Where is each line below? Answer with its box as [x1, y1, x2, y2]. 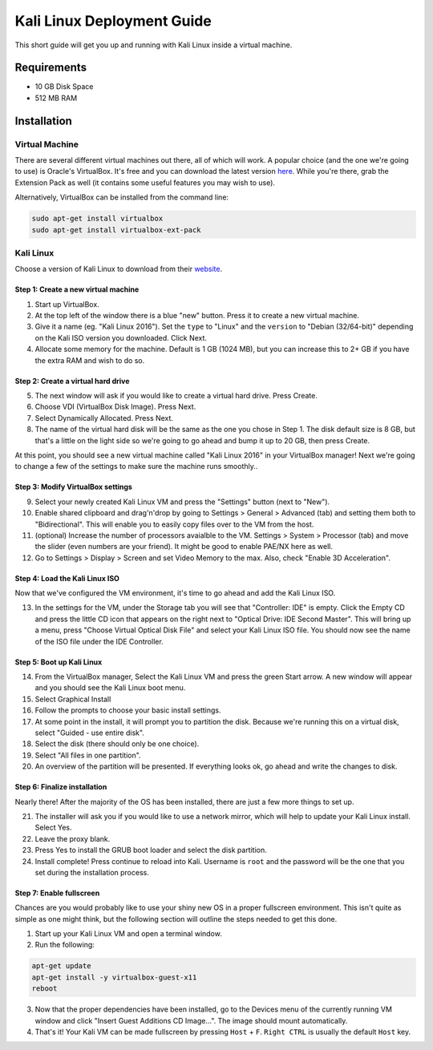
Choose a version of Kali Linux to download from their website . [14, 265, 223, 274]
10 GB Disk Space [34, 82, 94, 91]
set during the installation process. [34, 867, 150, 877]
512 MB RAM [34, 93, 78, 103]
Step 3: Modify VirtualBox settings [14, 482, 132, 492]
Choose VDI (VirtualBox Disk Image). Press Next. [34, 402, 196, 412]
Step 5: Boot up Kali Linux [14, 657, 103, 667]
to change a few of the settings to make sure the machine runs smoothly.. [14, 462, 258, 471]
